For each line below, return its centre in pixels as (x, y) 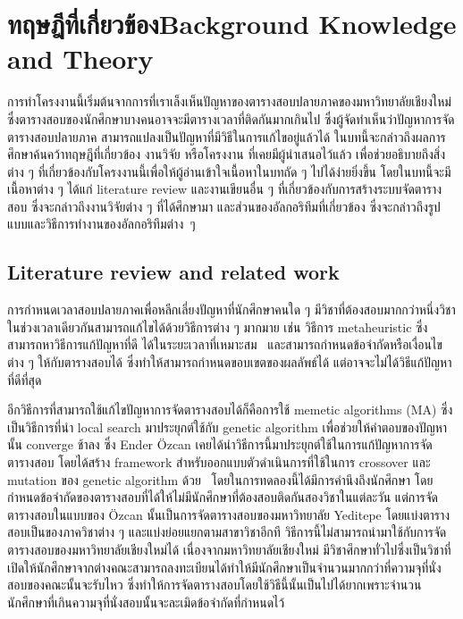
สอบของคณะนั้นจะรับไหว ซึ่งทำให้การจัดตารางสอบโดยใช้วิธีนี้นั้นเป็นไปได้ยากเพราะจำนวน (215, 585)
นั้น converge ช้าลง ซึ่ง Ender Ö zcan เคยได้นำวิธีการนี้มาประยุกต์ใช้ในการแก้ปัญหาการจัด (220, 444)
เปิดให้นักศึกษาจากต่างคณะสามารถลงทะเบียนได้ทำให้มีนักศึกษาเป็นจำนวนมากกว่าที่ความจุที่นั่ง (224, 567)
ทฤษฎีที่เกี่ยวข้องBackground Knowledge (232, 24)
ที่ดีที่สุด (25, 379)
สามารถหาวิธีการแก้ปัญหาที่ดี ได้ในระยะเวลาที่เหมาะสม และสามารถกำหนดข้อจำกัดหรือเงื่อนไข (225, 344)
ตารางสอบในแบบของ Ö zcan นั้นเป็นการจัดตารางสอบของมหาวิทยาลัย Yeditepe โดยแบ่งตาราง (229, 514)
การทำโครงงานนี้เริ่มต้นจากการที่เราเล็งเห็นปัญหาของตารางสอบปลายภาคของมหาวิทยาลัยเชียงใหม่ (229, 101)
